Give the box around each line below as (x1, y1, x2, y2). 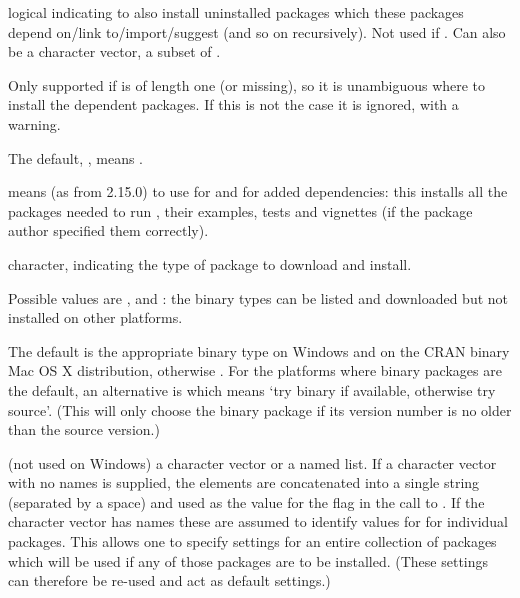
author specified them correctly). (8, 220, 209, 241)
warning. (8, 113, 61, 134)
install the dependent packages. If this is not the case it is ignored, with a (8, 94, 459, 115)
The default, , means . (8, 147, 144, 168)
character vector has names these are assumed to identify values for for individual (8, 511, 509, 532)
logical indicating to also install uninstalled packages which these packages (8, 2, 464, 22)
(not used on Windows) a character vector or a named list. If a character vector (8, 452, 497, 473)
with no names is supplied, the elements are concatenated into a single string (8, 472, 480, 493)
